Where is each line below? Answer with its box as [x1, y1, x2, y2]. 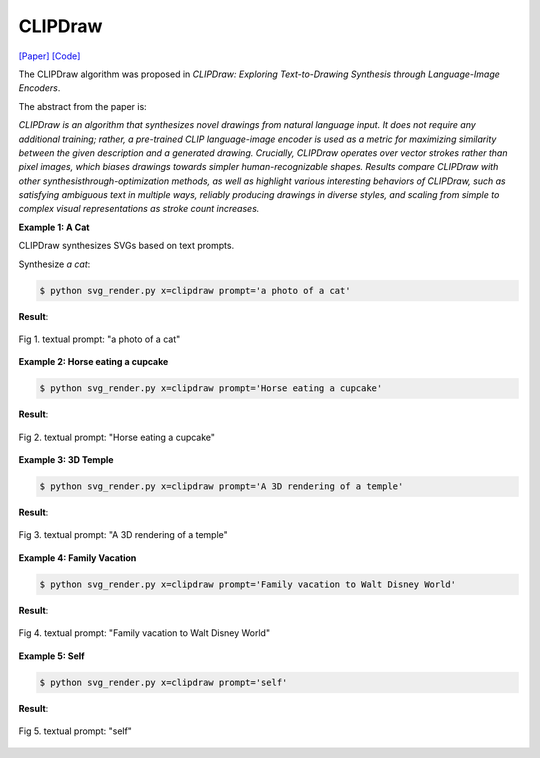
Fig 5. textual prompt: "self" [18, 725, 132, 737]
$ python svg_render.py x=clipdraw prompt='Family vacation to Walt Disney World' [39, 578, 457, 590]
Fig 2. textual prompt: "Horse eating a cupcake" [18, 431, 215, 443]
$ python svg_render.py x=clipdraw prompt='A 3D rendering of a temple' [39, 481, 404, 492]
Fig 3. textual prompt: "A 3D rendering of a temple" [18, 529, 229, 541]
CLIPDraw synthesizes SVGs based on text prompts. [18, 240, 235, 252]
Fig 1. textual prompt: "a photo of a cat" [18, 333, 181, 345]
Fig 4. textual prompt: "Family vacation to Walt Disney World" [18, 627, 270, 639]
